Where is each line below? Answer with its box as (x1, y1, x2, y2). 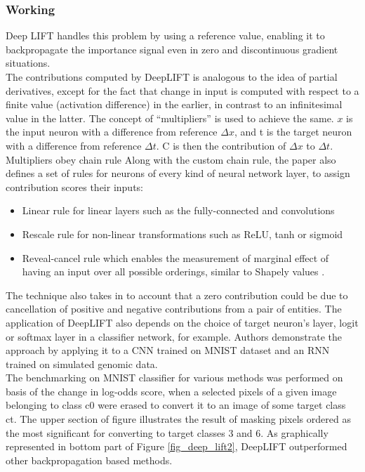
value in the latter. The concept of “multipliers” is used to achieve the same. (6, 110, 334, 125)
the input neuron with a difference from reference (6, 124, 218, 139)
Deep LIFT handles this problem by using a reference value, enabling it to (6, 28, 325, 43)
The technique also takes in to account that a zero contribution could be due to (6, 287, 348, 302)
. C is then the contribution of (156, 138, 286, 152)
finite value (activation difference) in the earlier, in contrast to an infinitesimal (6, 97, 343, 112)
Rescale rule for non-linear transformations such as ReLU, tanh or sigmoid (22, 226, 343, 241)
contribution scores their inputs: (6, 179, 143, 194)
